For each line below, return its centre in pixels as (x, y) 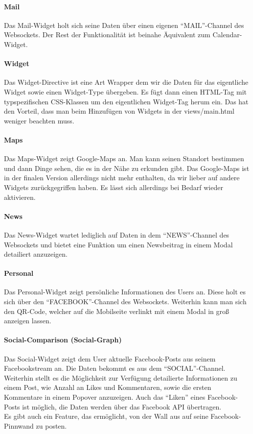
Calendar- (227, 35)
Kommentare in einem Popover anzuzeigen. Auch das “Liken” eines (105, 397)
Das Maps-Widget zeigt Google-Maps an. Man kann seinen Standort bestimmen (124, 158)
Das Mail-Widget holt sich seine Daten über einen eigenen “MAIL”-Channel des (124, 25)
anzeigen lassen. (28, 321)
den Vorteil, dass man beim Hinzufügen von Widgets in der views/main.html (119, 111)
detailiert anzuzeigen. (36, 254)
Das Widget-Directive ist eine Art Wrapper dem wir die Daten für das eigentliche (126, 82)
